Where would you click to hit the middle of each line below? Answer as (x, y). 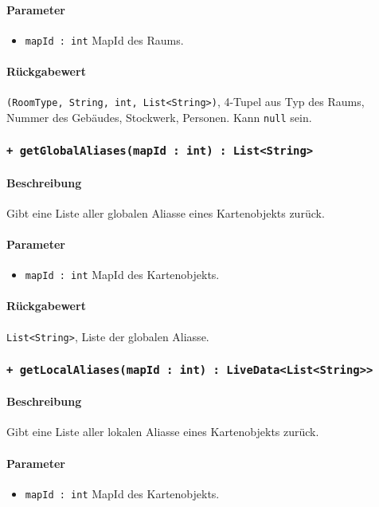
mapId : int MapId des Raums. (104, 39)
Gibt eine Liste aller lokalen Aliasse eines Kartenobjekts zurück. (163, 432)
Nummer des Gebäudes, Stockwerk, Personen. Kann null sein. (159, 117)
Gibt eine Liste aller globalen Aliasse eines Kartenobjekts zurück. (166, 212)
